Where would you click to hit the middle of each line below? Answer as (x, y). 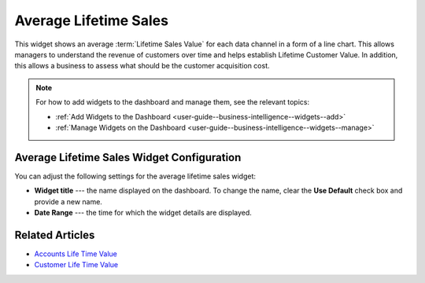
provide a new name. (68, 201)
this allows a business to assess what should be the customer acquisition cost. (142, 66)
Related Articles (55, 235)
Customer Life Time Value (76, 265)
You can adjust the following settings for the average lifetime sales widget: (135, 176)
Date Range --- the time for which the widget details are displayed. (143, 212)
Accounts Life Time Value (76, 254)
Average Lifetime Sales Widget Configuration (128, 157)
